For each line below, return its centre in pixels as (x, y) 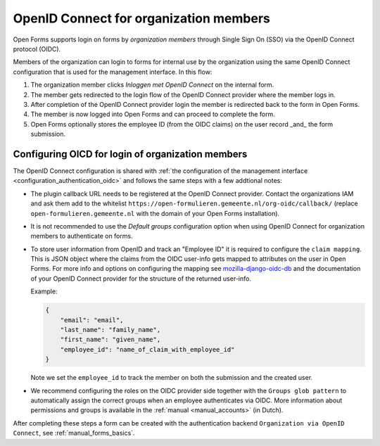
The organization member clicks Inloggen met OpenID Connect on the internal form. (152, 85)
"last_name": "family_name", (110, 330)
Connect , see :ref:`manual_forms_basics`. (74, 433)
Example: (44, 291)
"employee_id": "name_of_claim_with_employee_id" (147, 349)
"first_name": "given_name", (110, 340)
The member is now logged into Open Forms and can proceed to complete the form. (153, 114)
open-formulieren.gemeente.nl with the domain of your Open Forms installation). (155, 213)
